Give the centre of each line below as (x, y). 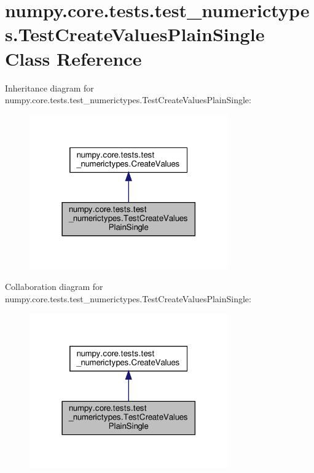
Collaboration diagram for (54, 287)
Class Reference (73, 58)
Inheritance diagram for (49, 88)
